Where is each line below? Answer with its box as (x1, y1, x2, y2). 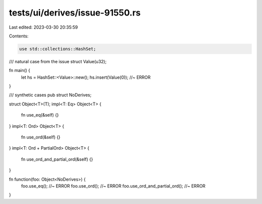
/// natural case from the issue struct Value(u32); (9, 58, 107, 64)
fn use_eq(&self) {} (21, 112, 59, 118)
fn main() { (9, 68, 31, 73)
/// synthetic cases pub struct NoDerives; (9, 92, 92, 98)
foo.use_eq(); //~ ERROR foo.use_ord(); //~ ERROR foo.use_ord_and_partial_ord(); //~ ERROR (21, 183, 206, 189)
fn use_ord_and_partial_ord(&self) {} (21, 156, 93, 162)
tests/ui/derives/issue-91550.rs (9, 7, 141, 18)
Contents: (9, 33, 29, 39)
